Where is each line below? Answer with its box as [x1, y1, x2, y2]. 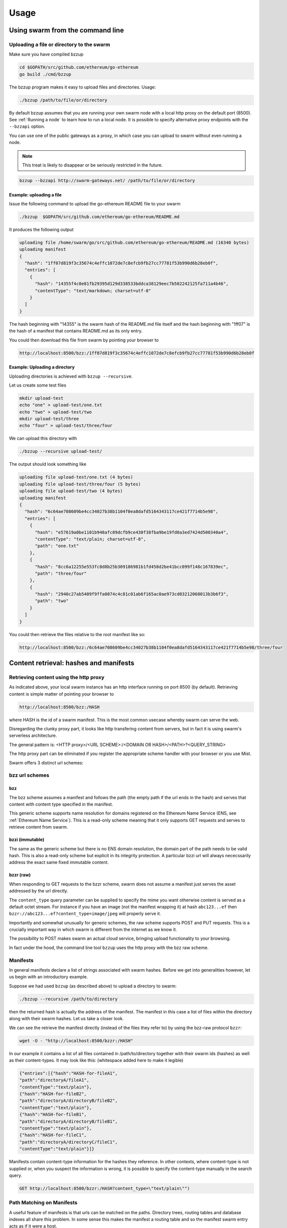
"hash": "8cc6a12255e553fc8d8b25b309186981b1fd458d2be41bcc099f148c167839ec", [35, 564, 229, 569]
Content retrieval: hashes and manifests [9, 659, 135, 667]
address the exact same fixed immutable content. [9, 860, 109, 865]
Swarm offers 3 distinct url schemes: [9, 759, 84, 766]
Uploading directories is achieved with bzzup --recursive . [9, 373, 133, 379]
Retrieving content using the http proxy [9, 673, 105, 680]
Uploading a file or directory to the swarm [9, 41, 110, 48]
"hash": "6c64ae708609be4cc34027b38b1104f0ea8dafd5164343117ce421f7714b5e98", [24, 509, 218, 514]
